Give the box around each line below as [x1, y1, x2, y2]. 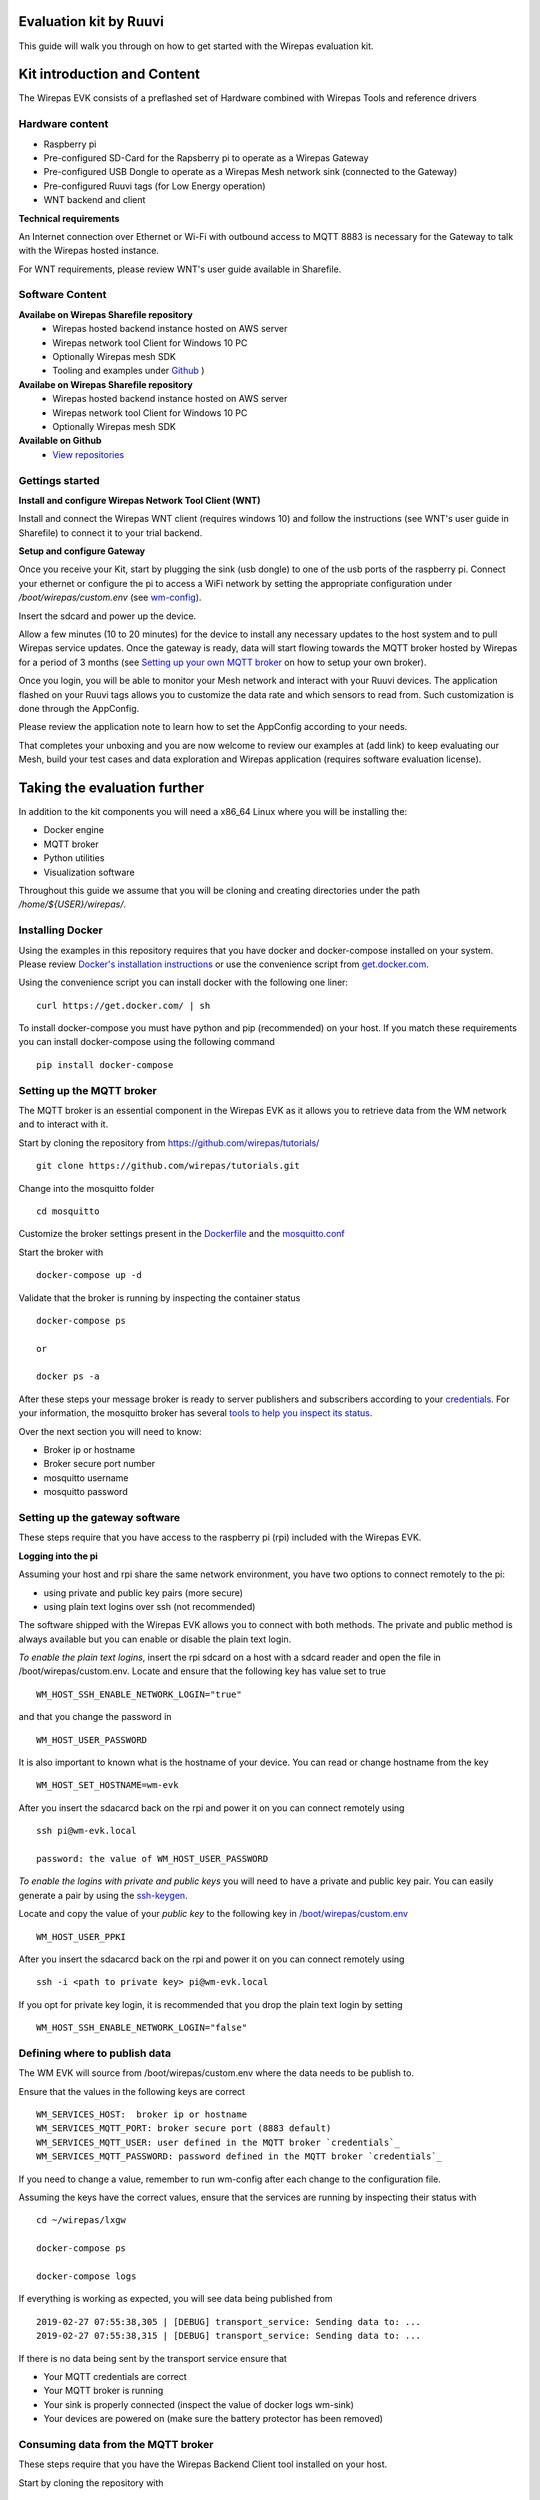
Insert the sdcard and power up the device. [18, 610, 197, 622]
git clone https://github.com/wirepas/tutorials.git [36, 1160, 300, 1172]
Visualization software [43, 866, 135, 878]
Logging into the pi [18, 1550, 99, 1562]
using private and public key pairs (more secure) [43, 1586, 244, 1599]
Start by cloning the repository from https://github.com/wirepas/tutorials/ [18, 1136, 320, 1149]
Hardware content [18, 117, 109, 131]
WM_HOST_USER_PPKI [36, 1931, 127, 1942]
